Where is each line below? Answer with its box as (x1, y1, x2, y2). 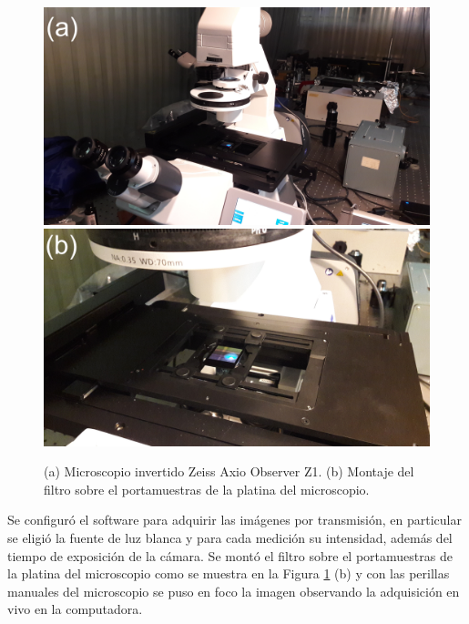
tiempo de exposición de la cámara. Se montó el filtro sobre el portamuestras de (7, 546, 453, 565)
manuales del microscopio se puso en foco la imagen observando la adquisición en (7, 581, 460, 600)
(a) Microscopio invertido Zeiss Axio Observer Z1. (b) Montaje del (44, 462, 414, 481)
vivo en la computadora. (7, 599, 143, 619)
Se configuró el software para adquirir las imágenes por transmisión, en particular (7, 510, 462, 529)
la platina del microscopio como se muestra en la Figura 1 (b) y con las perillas (7, 564, 450, 583)
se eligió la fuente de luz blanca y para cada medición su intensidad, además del (7, 527, 453, 547)
